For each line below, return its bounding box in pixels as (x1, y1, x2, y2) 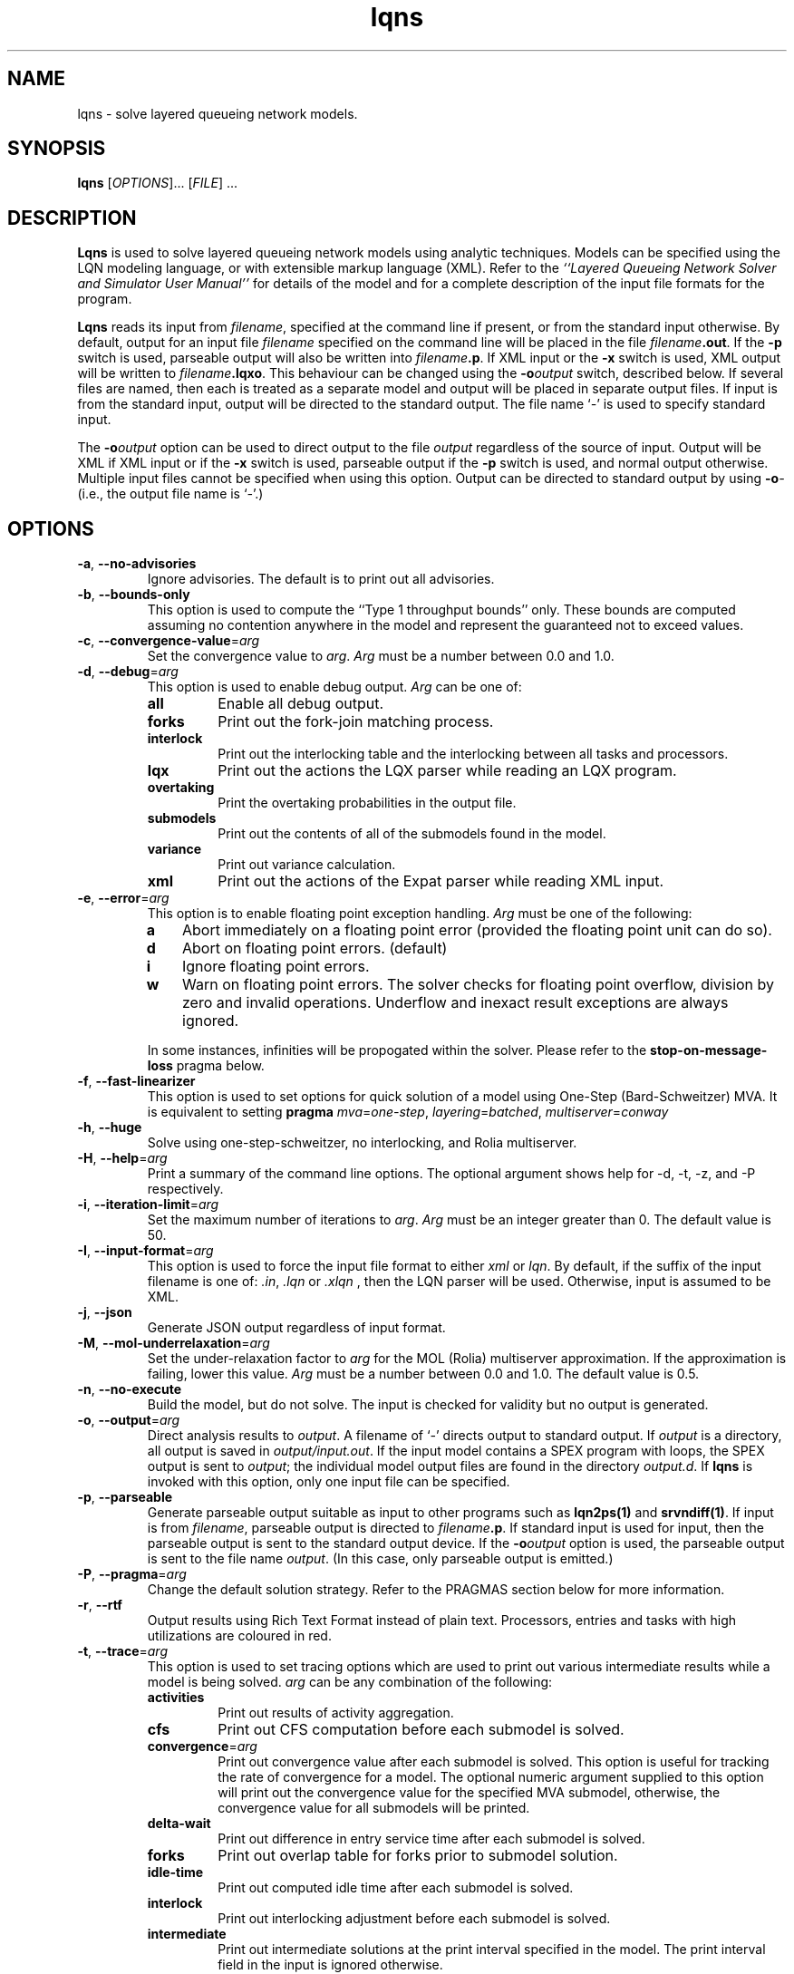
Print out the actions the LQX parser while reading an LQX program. (218, 761, 677, 780)
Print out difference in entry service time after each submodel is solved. (218, 1831, 645, 1847)
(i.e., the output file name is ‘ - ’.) (77, 486, 264, 502)
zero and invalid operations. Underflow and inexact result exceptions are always (182, 993, 729, 1012)
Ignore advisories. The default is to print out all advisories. (147, 571, 495, 587)
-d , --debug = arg (77, 663, 179, 680)
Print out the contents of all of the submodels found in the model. (218, 826, 606, 842)
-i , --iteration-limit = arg (77, 1196, 219, 1213)
